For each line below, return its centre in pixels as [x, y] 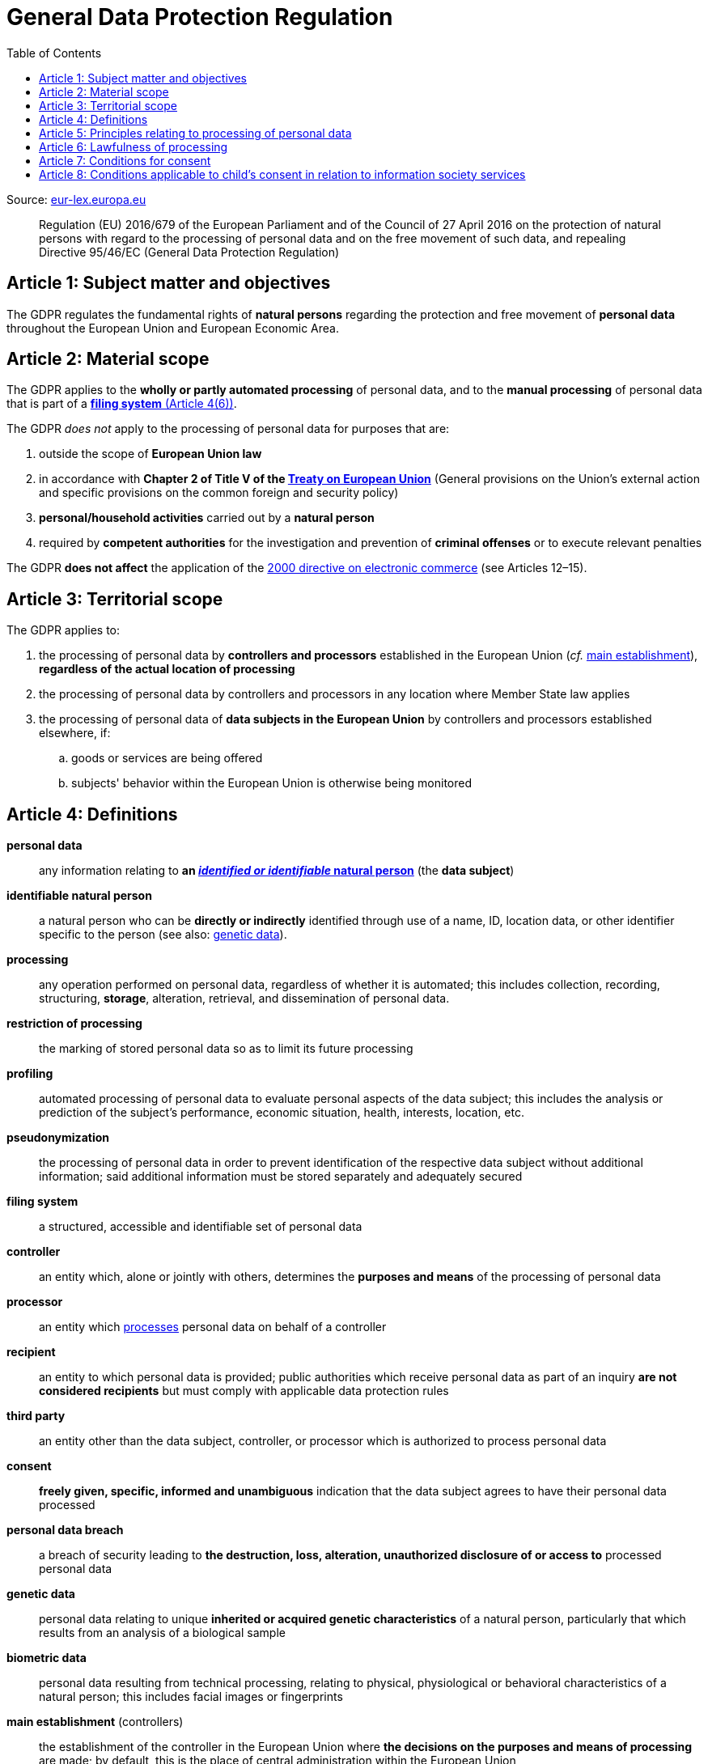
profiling [30, 1074]
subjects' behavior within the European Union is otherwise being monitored [272, 783]
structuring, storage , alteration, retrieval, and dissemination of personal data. [244, 999]
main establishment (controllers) [95, 1722]
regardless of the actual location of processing [167, 669]
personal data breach [65, 1530]
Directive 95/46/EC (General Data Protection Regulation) [189, 252]
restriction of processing [74, 1024]
